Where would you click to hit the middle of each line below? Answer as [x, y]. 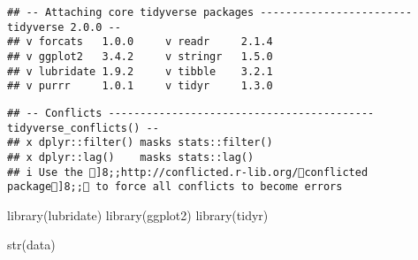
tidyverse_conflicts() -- [83, 128]
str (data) [31, 245]
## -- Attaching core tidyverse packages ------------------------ [210, 12]
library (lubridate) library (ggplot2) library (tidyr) [138, 214]
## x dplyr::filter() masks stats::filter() [140, 143]
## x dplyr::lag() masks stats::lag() [131, 157]
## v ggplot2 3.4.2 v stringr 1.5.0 [140, 56]
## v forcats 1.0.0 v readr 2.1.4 [140, 42]
